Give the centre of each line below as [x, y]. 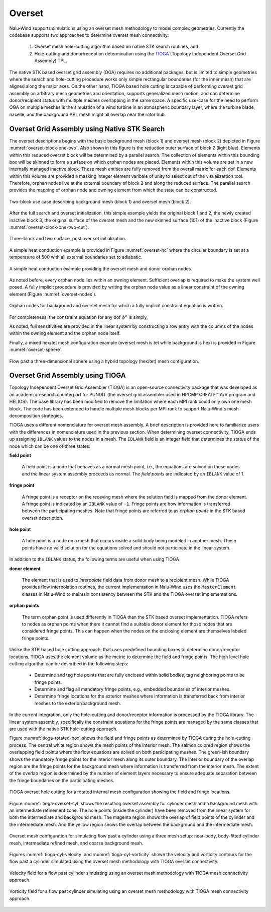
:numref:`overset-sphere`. [36, 349]
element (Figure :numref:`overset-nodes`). [53, 294]
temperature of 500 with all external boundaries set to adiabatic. [76, 257]
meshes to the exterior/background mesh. [78, 703]
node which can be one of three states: [50, 446]
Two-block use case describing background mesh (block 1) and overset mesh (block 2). [100, 201]
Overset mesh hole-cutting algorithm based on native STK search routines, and [116, 47]
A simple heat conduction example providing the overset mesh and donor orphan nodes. [101, 268]
